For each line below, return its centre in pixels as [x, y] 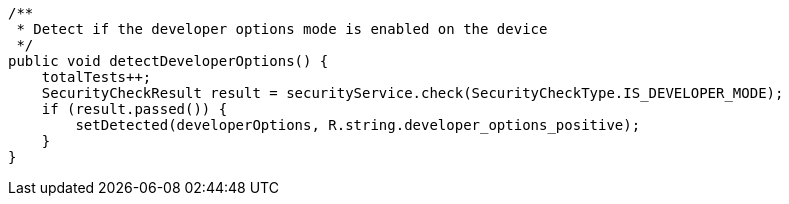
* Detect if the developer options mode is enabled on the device [282, 29]
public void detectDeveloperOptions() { [168, 61]
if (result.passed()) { [134, 109]
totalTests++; [96, 77]
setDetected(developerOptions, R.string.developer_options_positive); [358, 125]
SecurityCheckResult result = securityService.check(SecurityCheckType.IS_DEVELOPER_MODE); [412, 93]
